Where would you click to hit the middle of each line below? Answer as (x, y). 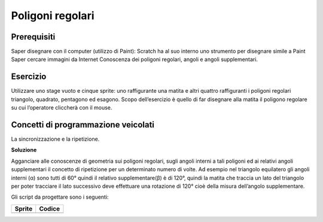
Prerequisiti (33, 37)
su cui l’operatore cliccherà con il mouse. (62, 108)
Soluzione (24, 150)
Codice (49, 208)
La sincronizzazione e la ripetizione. (55, 139)
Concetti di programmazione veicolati (83, 125)
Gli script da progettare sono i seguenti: (60, 197)
